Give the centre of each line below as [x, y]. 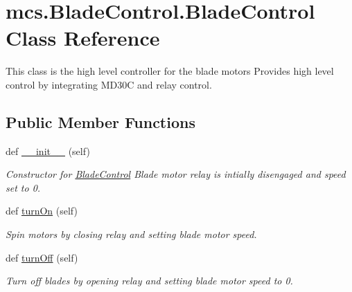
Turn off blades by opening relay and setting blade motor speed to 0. [149, 281]
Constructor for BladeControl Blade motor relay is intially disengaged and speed [176, 174]
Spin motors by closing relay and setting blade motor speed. [131, 234]
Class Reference [83, 38]
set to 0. [23, 187]
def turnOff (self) [42, 257]
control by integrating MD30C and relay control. [109, 84]
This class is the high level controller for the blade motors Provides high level [170, 71]
